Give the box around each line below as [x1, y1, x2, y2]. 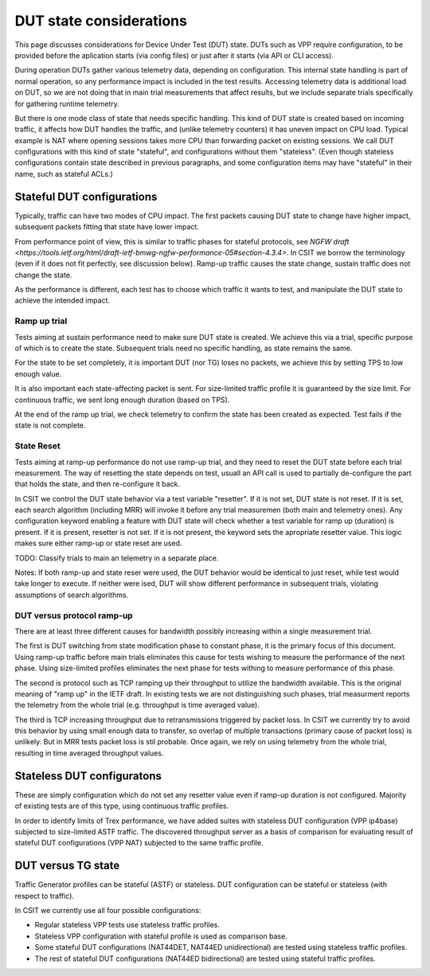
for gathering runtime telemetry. [14, 99, 119, 108]
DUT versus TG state [14, 859, 120, 873]
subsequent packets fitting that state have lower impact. [14, 222, 199, 232]
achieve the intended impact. [14, 295, 111, 306]
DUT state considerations [14, 12, 187, 29]
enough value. [14, 369, 62, 378]
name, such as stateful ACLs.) [14, 169, 113, 178]
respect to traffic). [14, 891, 75, 900]
